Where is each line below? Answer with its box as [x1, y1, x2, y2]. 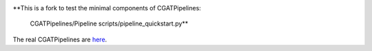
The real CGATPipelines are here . [12, 35, 107, 43]
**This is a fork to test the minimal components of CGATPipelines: [12, 4, 201, 12]
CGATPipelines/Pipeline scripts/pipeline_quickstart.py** [30, 19, 189, 28]
